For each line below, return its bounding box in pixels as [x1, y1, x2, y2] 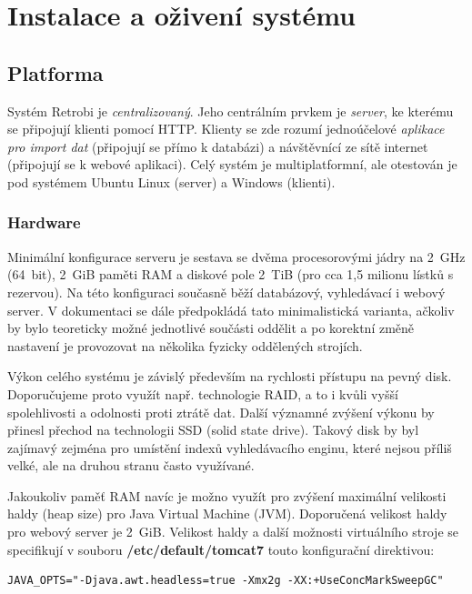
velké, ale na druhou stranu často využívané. [7, 456, 255, 475]
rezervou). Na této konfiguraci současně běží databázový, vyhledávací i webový [7, 282, 446, 301]
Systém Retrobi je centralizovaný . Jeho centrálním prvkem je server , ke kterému [7, 101, 454, 120]
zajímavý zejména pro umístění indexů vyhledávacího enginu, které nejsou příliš [7, 438, 452, 457]
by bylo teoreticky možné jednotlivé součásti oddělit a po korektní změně [7, 318, 415, 337]
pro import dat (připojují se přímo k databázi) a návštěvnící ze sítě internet [7, 136, 428, 156]
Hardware [7, 211, 81, 234]
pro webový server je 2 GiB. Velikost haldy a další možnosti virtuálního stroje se [7, 522, 459, 541]
